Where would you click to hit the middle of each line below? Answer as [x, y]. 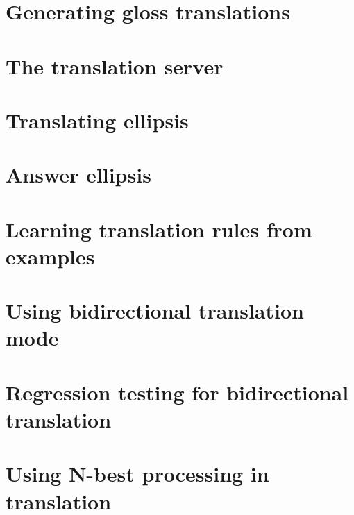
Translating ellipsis [97, 120]
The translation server [115, 66]
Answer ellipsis [78, 175]
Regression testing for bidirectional [177, 392]
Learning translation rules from [159, 229]
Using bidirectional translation [155, 311]
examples [50, 256]
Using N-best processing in [137, 474]
